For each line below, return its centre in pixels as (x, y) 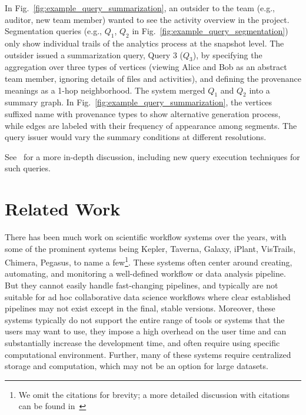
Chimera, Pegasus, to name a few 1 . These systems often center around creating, (149, 261)
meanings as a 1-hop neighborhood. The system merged (105, 90)
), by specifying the (227, 54)
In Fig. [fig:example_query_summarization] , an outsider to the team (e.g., (140, 8)
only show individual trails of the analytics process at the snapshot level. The (144, 43)
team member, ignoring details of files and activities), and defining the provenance (153, 78)
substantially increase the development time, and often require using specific (142, 343)
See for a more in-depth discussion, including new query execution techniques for (152, 156)
